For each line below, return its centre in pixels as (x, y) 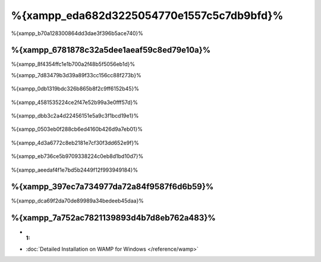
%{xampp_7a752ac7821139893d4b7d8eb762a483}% (114, 218)
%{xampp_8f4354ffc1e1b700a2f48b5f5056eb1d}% (73, 64)
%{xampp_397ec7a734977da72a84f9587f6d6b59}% (112, 187)
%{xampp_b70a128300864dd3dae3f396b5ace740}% (77, 33)
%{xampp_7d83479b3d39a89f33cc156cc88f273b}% (76, 75)
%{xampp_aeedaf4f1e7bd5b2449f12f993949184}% (75, 170)
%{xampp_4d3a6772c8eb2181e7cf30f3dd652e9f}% (75, 143)
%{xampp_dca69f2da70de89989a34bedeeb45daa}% (77, 201)
